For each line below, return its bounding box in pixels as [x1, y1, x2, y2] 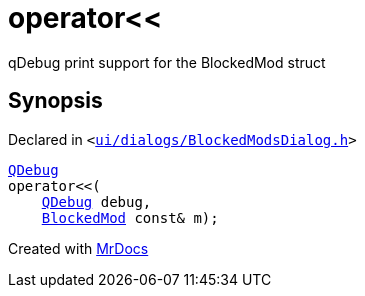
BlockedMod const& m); [41, 209, 219, 226]
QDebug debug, [41, 193, 152, 210]
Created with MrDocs [8, 239, 149, 257]
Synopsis [8, 88, 103, 114]
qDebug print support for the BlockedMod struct [8, 53, 326, 71]
